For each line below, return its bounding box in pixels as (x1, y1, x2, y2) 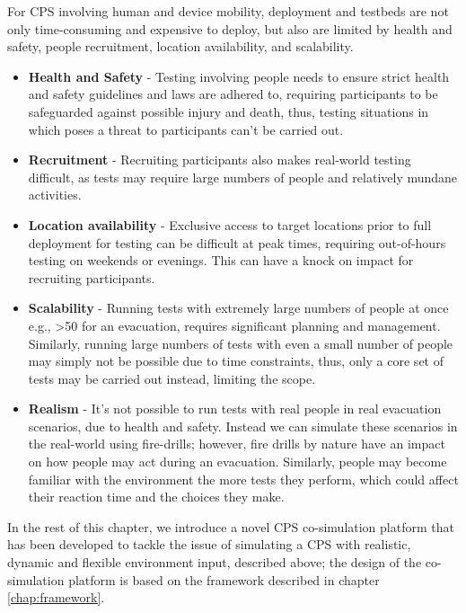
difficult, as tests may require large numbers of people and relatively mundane (28, 167, 458, 186)
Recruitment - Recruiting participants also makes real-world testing (28, 150, 411, 169)
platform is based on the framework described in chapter (68, 570, 380, 589)
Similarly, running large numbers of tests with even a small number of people (28, 333, 453, 352)
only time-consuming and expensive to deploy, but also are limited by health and (7, 19, 453, 38)
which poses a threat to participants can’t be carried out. (28, 120, 344, 138)
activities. (28, 185, 82, 204)
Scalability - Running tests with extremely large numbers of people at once (28, 298, 449, 317)
